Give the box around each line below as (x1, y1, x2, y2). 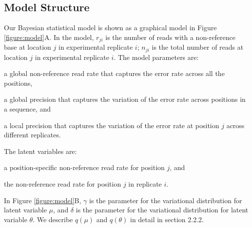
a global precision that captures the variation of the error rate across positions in (4, 94, 246, 104)
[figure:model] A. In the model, (4, 32, 94, 42)
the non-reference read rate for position (4, 179, 121, 189)
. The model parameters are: (114, 52, 199, 62)
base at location (4, 42, 51, 52)
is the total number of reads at (152, 42, 244, 52)
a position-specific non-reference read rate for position (4, 162, 165, 172)
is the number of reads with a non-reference (105, 32, 235, 42)
